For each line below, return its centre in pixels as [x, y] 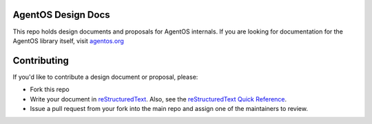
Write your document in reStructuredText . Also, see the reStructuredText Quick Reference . [158, 99]
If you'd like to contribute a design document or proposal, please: [105, 77]
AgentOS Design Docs [61, 15]
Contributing [41, 61]
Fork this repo [50, 90]
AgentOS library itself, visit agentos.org [68, 40]
